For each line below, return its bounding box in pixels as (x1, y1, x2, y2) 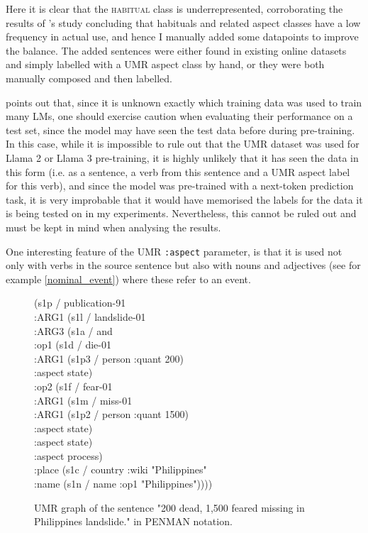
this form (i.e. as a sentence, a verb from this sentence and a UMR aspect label (6, 164, 350, 179)
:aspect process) (34, 448, 103, 463)
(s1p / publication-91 (34, 295, 126, 310)
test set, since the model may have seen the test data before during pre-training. (6, 122, 355, 137)
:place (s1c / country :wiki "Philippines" (34, 462, 207, 477)
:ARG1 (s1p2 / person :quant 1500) (34, 407, 189, 422)
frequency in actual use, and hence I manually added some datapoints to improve (6, 29, 359, 44)
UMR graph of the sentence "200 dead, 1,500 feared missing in (34, 500, 305, 515)
